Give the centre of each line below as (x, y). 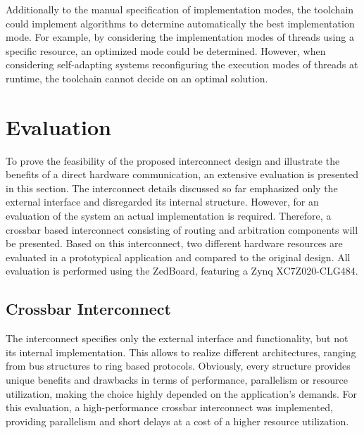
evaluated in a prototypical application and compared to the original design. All (178, 257)
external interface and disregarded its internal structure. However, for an (162, 202)
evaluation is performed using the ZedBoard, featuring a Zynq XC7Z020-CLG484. (182, 271)
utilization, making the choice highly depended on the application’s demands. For (181, 393)
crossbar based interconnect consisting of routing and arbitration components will (182, 229)
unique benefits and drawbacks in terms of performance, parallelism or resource (177, 380)
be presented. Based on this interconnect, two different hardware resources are (174, 243)
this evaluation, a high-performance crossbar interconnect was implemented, (169, 407)
